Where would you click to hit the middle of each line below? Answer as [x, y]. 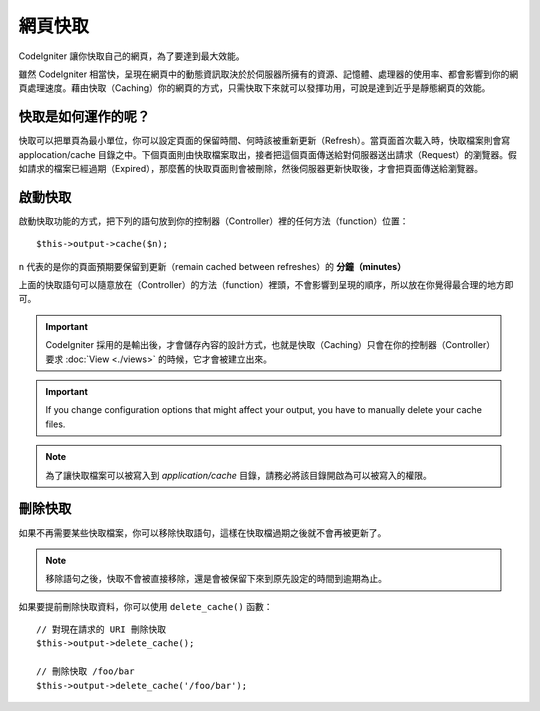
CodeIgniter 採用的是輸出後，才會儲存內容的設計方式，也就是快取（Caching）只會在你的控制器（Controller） [268, 345]
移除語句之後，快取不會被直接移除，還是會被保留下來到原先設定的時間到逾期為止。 [216, 579]
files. [55, 424]
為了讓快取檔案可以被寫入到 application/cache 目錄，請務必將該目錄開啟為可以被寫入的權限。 [238, 475]
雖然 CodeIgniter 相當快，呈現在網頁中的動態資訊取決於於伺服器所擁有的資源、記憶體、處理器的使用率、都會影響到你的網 [268, 74]
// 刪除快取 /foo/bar [85, 671]
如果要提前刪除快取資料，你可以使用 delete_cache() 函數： [145, 606]
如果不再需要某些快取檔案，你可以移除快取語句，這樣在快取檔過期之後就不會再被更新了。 [202, 532]
